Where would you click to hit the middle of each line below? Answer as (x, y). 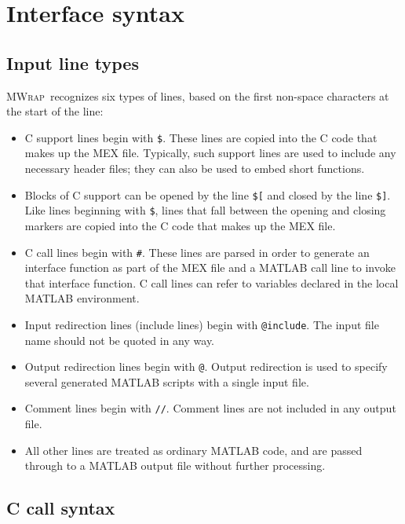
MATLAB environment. (82, 298)
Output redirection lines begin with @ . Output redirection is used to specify (206, 366)
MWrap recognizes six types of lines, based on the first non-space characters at (198, 95)
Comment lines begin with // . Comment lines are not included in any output (210, 408)
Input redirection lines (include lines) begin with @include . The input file (202, 324)
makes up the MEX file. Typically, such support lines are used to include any (210, 153)
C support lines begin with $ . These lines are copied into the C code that (201, 137)
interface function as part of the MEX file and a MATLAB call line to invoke (210, 267)
